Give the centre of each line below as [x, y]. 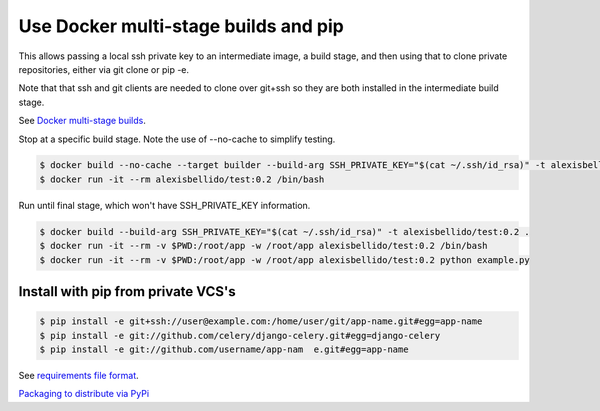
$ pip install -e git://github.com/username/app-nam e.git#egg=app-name [224, 349]
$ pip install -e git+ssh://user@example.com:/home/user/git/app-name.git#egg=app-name [261, 321]
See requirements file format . [78, 375]
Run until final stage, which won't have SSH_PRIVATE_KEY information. [164, 205]
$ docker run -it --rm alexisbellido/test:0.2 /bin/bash [182, 179]
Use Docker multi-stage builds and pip [181, 26]
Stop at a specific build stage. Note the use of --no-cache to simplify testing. [177, 139]
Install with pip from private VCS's [127, 291]
